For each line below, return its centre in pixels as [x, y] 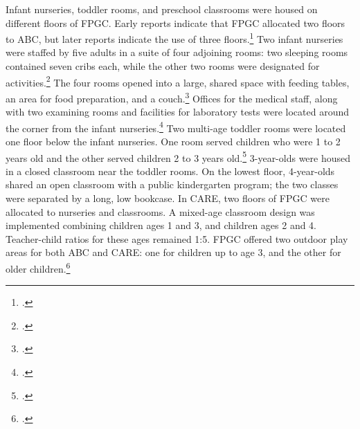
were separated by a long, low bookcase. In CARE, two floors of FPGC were [168, 198]
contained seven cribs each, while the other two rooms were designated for [163, 66]
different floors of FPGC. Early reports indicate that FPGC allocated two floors [175, 22]
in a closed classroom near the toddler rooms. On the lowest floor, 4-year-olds [170, 171]
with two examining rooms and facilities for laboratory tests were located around [177, 112]
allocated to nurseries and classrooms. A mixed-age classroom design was [160, 211]
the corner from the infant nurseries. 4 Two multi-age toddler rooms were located [176, 127]
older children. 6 [38, 267]
